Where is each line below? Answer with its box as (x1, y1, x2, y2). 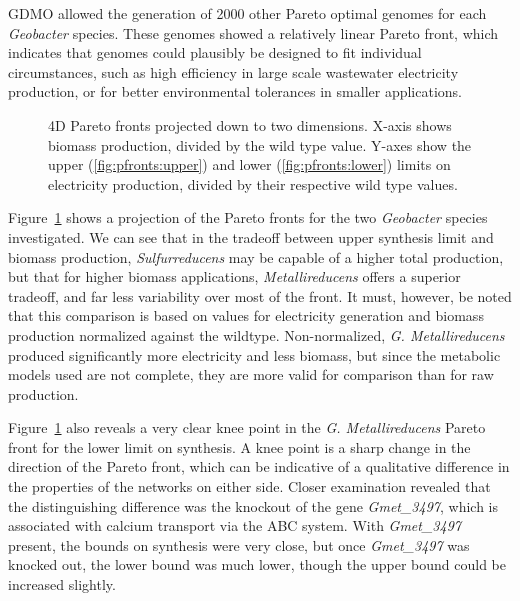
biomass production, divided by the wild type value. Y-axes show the (48, 134, 472, 155)
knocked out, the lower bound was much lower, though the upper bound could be (8, 554, 507, 575)
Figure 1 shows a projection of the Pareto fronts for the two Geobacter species (8, 207, 488, 228)
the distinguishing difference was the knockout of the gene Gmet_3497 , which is (8, 495, 499, 516)
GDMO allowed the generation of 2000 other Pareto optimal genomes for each (8, 3, 487, 23)
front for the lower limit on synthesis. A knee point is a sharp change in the (8, 436, 471, 457)
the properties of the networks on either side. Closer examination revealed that (8, 476, 491, 497)
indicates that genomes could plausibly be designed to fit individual (8, 42, 422, 63)
